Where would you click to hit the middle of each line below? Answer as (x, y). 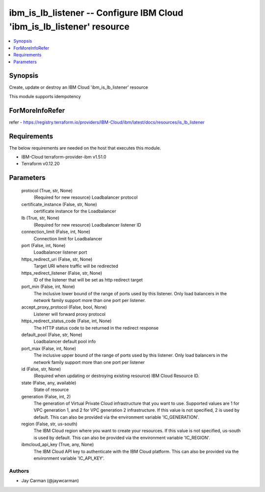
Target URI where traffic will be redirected (76, 266)
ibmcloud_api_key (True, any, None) (58, 444)
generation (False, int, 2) (46, 396)
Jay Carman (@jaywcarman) (50, 481)
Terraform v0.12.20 (40, 164)
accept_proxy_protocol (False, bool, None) (64, 307)
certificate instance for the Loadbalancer (75, 211)
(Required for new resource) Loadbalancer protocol (86, 197)
